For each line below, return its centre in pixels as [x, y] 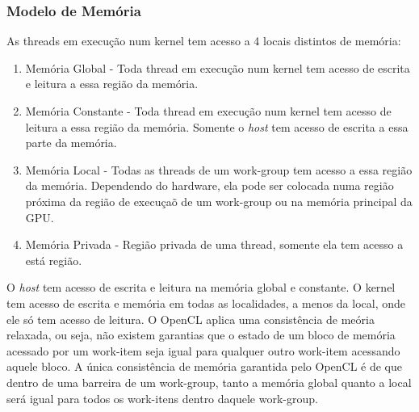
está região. [54, 260]
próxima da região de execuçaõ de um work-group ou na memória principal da [219, 201]
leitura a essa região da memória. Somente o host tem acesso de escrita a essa [217, 126]
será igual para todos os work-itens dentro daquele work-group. [162, 398]
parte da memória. [71, 143]
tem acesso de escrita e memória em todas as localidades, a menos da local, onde [206, 303]
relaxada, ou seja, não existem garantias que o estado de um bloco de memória [201, 335]
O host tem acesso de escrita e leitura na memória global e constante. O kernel [201, 287]
